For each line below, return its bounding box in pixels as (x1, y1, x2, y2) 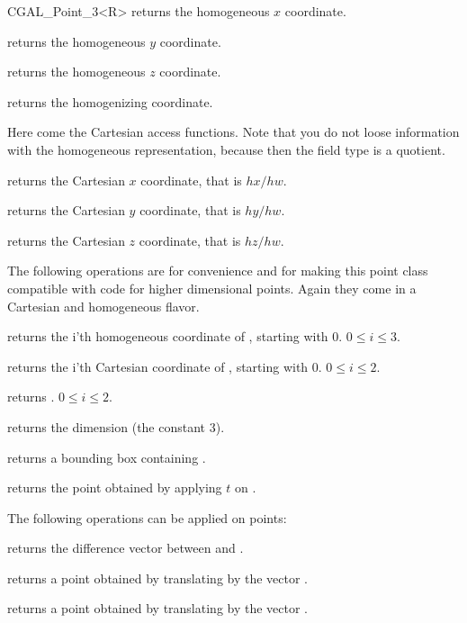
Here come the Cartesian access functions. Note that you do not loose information (7, 122, 460, 141)
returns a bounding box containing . (7, 447, 206, 466)
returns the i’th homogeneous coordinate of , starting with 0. (7, 327, 343, 346)
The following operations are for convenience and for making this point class (7, 261, 428, 280)
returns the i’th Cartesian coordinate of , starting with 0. (7, 357, 322, 375)
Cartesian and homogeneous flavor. (7, 296, 200, 315)
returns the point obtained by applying (7, 478, 222, 497)
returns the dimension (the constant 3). (7, 417, 225, 436)
